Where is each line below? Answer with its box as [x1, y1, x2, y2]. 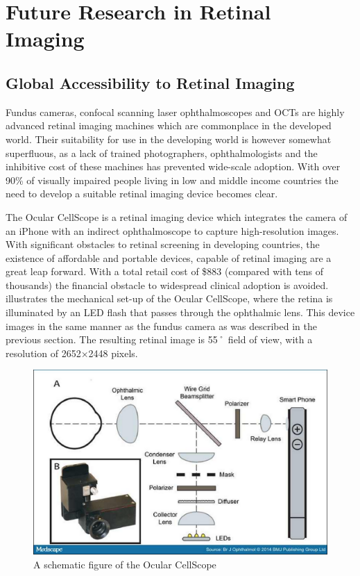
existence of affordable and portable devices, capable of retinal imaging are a [6, 250, 332, 265]
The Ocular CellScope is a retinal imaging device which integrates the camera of [6, 209, 348, 224]
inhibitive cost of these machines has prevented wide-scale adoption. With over [6, 159, 341, 174]
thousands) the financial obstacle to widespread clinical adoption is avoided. [6, 277, 329, 292]
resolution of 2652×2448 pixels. [6, 345, 138, 360]
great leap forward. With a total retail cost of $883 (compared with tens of [6, 264, 324, 279]
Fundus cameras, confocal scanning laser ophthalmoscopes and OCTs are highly [6, 104, 345, 119]
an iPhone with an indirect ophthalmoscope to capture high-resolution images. [6, 223, 339, 238]
